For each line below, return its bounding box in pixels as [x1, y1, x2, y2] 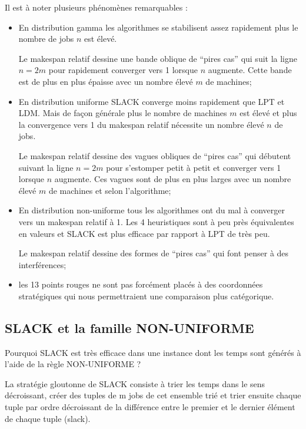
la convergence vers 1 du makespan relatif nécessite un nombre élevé [18, 118, 264, 130]
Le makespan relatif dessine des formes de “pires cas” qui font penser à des [18, 247, 289, 259]
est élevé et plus [240, 107, 297, 119]
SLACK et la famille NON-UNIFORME [5, 318, 254, 336]
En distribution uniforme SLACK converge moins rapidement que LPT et [18, 95, 285, 107]
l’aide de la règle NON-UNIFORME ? [5, 358, 141, 370]
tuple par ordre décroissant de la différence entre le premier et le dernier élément [5, 401, 295, 413]
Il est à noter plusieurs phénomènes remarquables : [5, 1, 188, 13]
